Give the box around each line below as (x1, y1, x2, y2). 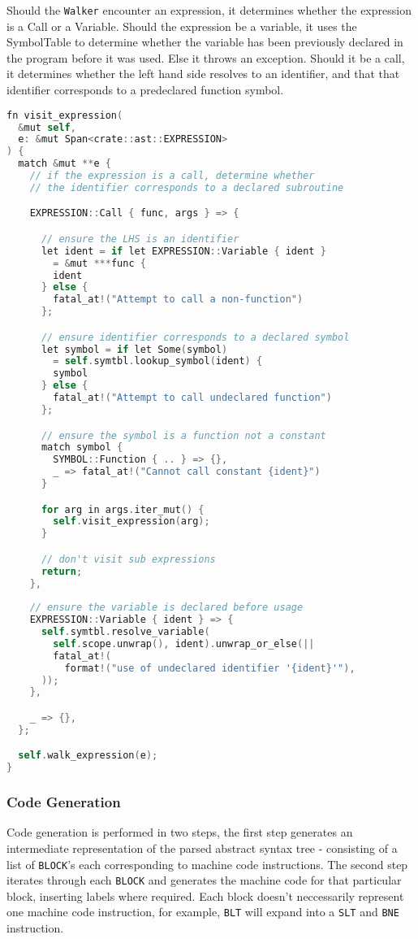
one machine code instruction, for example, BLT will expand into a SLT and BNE (6, 903, 399, 920)
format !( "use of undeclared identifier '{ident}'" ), (64, 662, 356, 674)
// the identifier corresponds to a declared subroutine (29, 181, 344, 193)
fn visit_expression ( (6, 109, 123, 121)
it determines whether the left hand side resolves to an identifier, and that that (6, 65, 400, 82)
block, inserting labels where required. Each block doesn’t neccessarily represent (6, 887, 404, 904)
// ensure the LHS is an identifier (41, 233, 239, 245)
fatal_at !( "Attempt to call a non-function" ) (53, 293, 304, 306)
